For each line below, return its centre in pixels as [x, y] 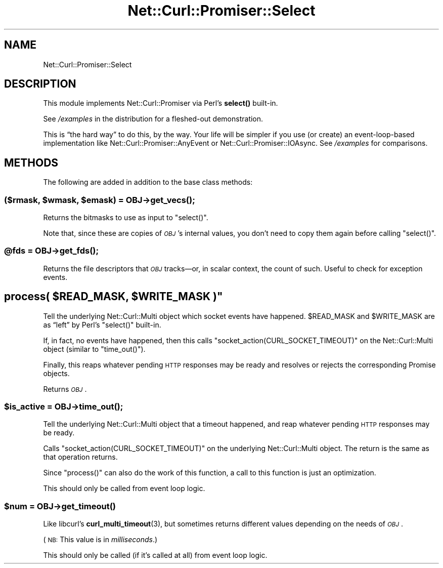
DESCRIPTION [40, 84]
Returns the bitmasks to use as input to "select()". [126, 218]
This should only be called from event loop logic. [124, 489]
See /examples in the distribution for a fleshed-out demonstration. [153, 119]
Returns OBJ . [65, 389]
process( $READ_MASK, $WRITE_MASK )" [114, 297]
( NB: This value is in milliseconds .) [100, 540]
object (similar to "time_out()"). [94, 349]
